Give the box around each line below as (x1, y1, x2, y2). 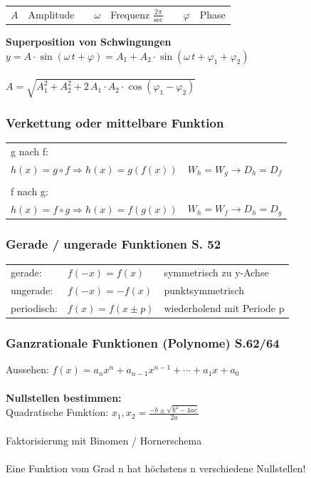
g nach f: (11, 143, 48, 158)
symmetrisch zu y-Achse (164, 265, 269, 280)
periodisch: (11, 301, 58, 316)
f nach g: (11, 183, 48, 198)
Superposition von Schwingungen (6, 34, 172, 49)
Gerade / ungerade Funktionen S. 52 (6, 235, 221, 253)
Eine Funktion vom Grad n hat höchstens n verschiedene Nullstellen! (6, 461, 306, 476)
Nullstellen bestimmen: (6, 390, 122, 405)
